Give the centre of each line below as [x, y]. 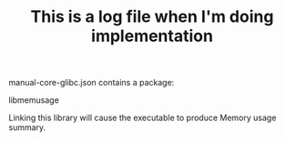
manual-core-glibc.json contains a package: [92, 83]
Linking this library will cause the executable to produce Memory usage [143, 118]
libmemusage [34, 100]
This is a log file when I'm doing [152, 17]
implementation [152, 36]
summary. [27, 127]
